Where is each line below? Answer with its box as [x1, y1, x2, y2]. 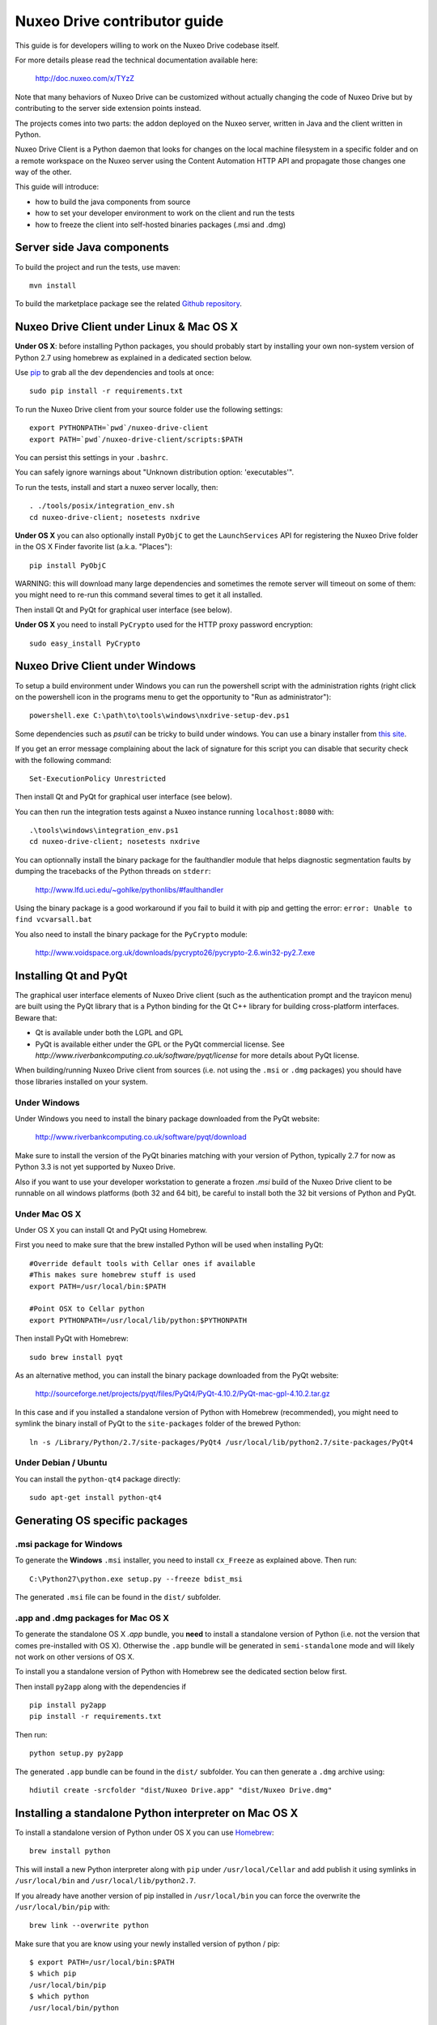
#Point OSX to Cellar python [29, 1304, 145, 1314]
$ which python [29, 1992, 90, 2001]
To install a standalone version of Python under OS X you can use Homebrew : [15, 1827, 274, 1837]
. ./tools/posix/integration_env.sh [29, 501, 175, 510]
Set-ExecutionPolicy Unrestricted [29, 774, 166, 783]
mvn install [29, 280, 77, 290]
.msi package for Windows [15, 1538, 123, 1550]
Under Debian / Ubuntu [15, 1457, 108, 1469]
